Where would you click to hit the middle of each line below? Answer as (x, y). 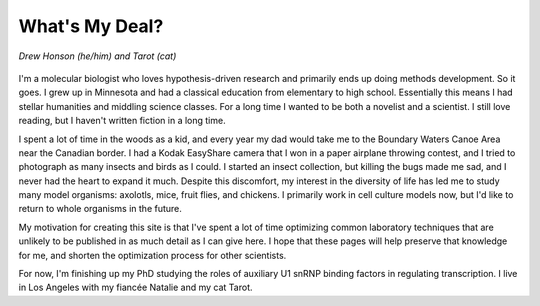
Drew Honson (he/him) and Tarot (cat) (97, 56)
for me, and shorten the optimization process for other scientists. (152, 255)
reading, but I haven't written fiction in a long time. (122, 121)
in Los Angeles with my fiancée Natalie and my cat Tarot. (136, 287)
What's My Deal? (91, 26)
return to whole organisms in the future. (100, 209)
